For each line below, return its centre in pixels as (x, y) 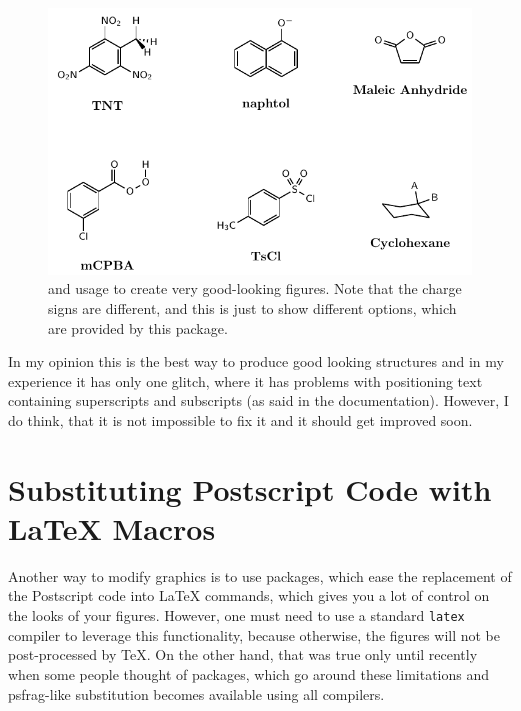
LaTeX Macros (112, 527)
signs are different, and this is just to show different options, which (252, 308)
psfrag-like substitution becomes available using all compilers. (196, 693)
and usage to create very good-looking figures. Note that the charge (255, 288)
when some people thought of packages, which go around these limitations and (249, 673)
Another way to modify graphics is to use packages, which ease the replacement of (260, 575)
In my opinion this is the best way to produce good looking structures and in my (256, 361)
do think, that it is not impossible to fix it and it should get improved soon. (240, 419)
